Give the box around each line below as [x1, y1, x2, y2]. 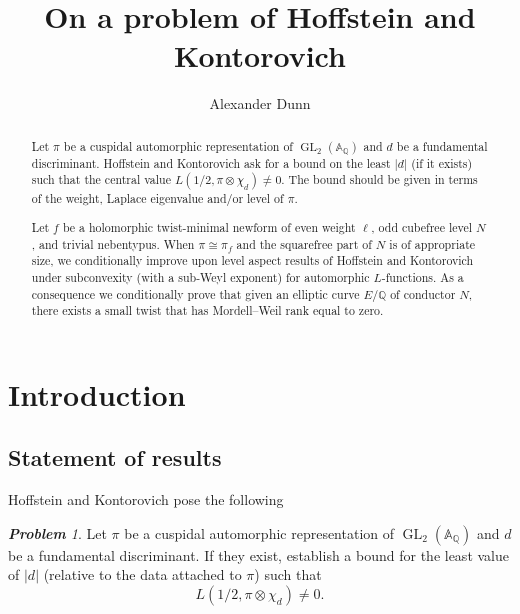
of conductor [390, 285, 456, 302]
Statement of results [8, 442, 222, 473]
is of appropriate [389, 235, 476, 252]
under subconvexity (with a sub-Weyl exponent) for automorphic [31, 268, 370, 285]
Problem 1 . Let [8, 522, 107, 543]
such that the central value [31, 171, 171, 188]
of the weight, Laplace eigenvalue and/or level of [31, 190, 284, 207]
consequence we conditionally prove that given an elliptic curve [31, 285, 360, 302]
